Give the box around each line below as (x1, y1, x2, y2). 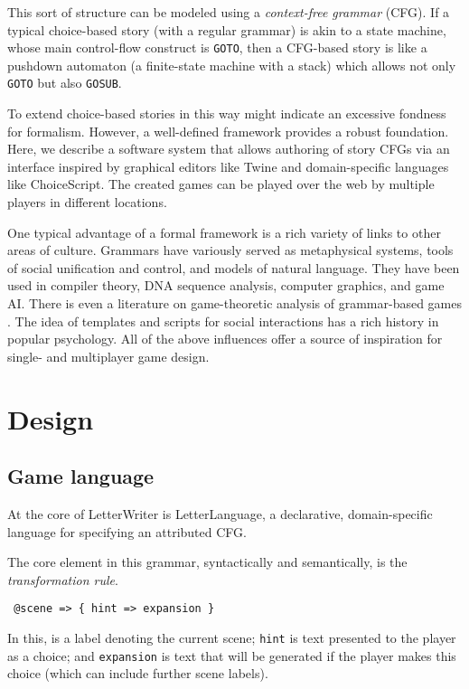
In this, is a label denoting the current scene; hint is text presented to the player (7, 628, 456, 647)
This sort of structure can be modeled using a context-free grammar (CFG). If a (7, 3, 450, 21)
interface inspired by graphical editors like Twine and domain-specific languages (7, 156, 449, 175)
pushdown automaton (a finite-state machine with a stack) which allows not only (7, 55, 456, 74)
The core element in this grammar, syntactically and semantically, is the (7, 552, 408, 571)
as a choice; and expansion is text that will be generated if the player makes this (7, 646, 456, 665)
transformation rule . (7, 570, 118, 589)
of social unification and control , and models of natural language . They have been (7, 258, 460, 277)
